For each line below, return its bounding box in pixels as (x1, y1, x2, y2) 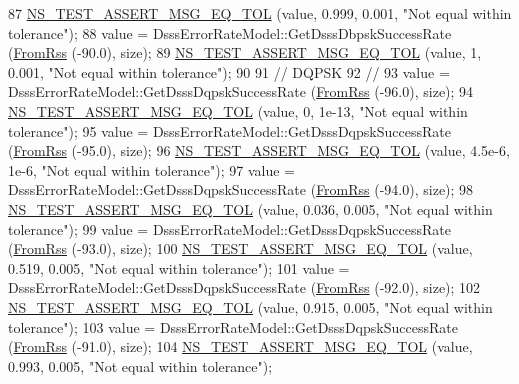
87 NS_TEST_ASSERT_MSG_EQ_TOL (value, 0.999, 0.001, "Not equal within (8, 3, 512, 23)
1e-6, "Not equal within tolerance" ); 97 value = (8, 159, 296, 180)
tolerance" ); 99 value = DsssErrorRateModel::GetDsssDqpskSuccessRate (8, 218, 451, 239)
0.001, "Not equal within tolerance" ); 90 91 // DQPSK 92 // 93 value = (8, 61, 450, 82)
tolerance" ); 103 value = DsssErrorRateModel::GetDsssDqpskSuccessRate (8, 316, 458, 337)
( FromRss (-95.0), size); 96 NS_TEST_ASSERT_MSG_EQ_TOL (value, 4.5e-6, (8, 140, 510, 161)
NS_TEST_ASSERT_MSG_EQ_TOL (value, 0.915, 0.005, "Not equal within (8, 296, 493, 317)
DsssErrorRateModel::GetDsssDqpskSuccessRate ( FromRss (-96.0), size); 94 (8, 81, 474, 102)
